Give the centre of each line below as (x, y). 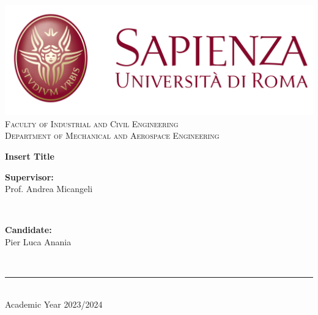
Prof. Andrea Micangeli (49, 189)
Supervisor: (29, 176)
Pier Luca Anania (38, 241)
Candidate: (28, 230)
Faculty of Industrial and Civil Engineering (92, 123)
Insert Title (30, 156)
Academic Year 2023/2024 (54, 304)
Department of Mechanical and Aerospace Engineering (112, 135)
